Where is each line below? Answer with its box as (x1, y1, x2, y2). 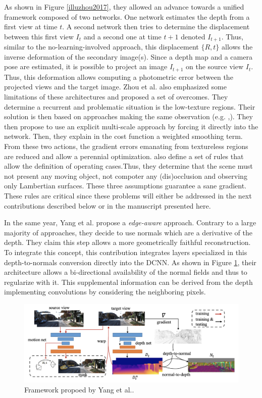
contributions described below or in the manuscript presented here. (4, 200, 211, 211)
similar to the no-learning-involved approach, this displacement (4, 41, 199, 52)
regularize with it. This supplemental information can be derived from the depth (4, 276, 253, 287)
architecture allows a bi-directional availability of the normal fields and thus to (4, 267, 247, 277)
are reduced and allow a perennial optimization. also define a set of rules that (4, 151, 244, 161)
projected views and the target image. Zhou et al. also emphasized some (4, 81, 227, 92)
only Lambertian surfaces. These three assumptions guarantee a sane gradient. (4, 180, 247, 191)
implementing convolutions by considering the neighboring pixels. (4, 286, 206, 297)
